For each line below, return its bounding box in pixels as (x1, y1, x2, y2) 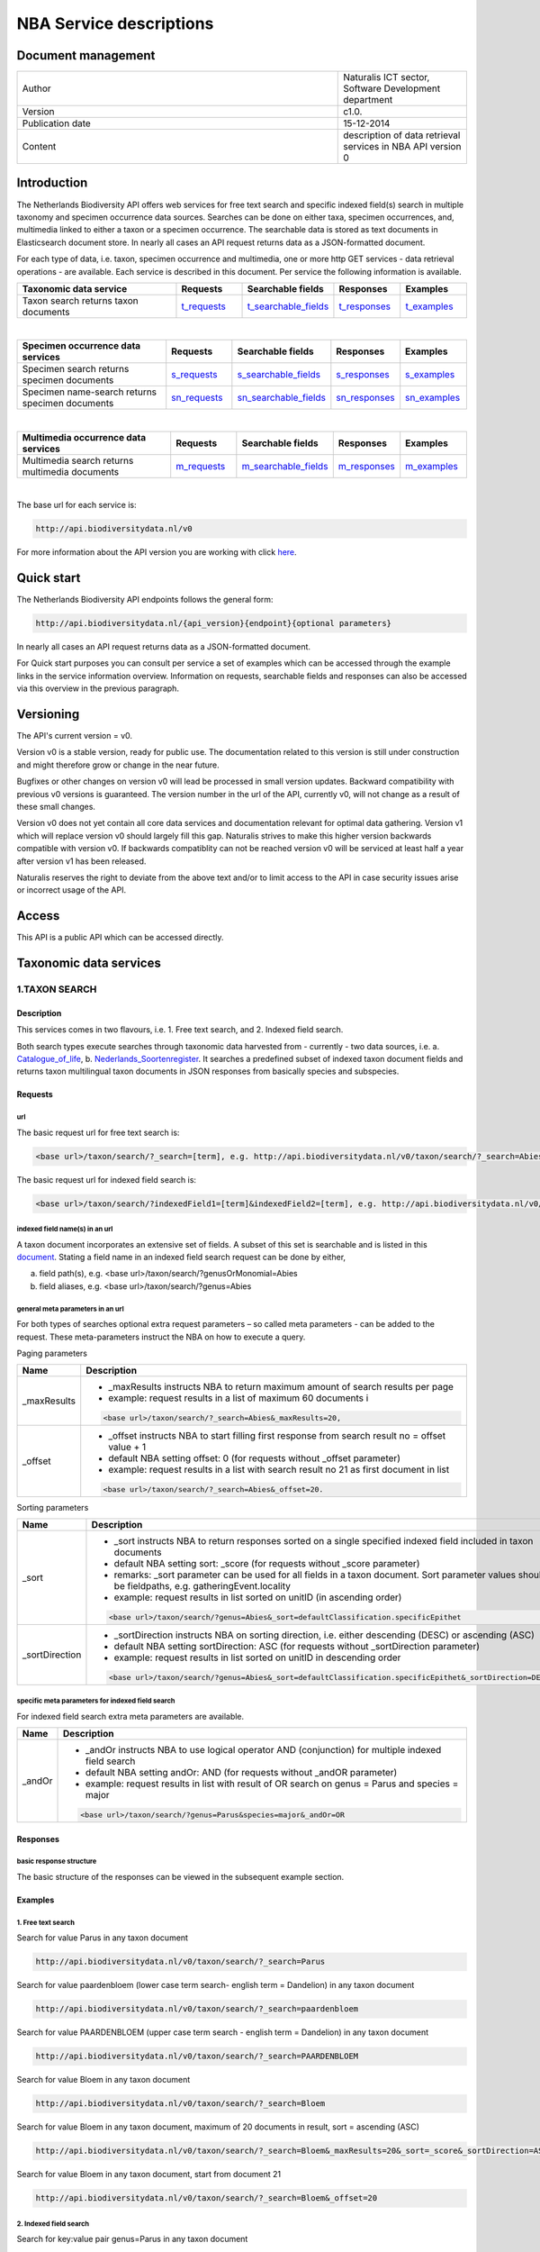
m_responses (337, 459, 396, 472)
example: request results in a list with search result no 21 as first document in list (108, 1464, 450, 1476)
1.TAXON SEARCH (16, 983, 97, 995)
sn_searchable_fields (237, 392, 326, 404)
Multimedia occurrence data (22, 431, 147, 443)
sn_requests (171, 392, 223, 404)
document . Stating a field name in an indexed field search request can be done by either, (16, 1252, 346, 1263)
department (343, 94, 393, 106)
